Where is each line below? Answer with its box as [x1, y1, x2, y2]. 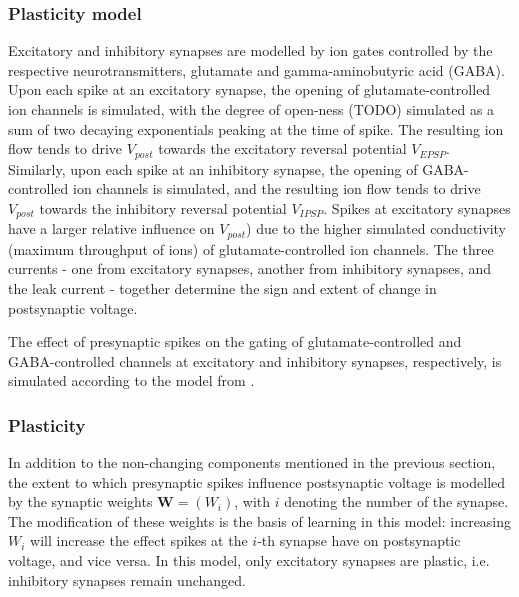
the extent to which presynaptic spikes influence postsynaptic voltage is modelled [8, 471, 506, 492]
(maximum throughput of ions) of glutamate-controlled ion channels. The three [8, 238, 494, 259]
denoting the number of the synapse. [284, 491, 509, 512]
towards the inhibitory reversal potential [39, 197, 287, 218]
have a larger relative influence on [8, 218, 215, 239]
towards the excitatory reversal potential [158, 138, 407, 159]
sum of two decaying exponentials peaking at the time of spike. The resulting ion [8, 118, 504, 139]
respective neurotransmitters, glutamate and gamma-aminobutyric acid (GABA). [8, 59, 505, 80]
